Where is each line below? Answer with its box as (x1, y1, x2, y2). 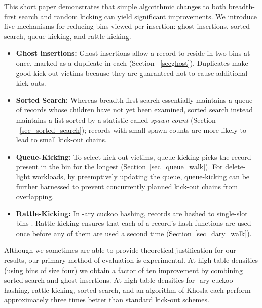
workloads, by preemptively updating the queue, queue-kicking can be (32, 171, 250, 181)
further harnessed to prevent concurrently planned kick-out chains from (16, 181, 238, 191)
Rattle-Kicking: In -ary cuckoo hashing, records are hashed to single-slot (16, 208, 248, 218)
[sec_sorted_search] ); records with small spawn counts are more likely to (19, 124, 246, 135)
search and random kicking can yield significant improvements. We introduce (18, 11, 257, 21)
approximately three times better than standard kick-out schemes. (4, 294, 209, 305)
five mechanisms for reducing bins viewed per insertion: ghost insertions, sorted (4, 21, 250, 31)
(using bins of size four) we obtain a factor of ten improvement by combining (4, 264, 243, 275)
